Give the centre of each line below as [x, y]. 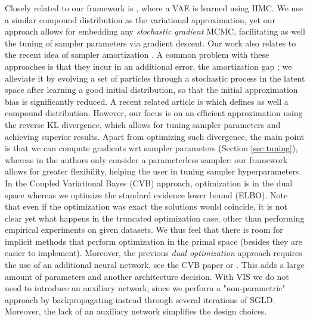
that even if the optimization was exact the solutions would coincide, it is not [146, 206]
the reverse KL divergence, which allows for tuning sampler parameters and [143, 124]
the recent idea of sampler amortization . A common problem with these [137, 54]
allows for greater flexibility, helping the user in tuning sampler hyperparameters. [153, 171]
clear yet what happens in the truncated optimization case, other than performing [155, 218]
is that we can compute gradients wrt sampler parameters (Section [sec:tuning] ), [151, 148]
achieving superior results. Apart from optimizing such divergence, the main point [155, 136]
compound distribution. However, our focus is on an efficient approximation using [154, 113]
